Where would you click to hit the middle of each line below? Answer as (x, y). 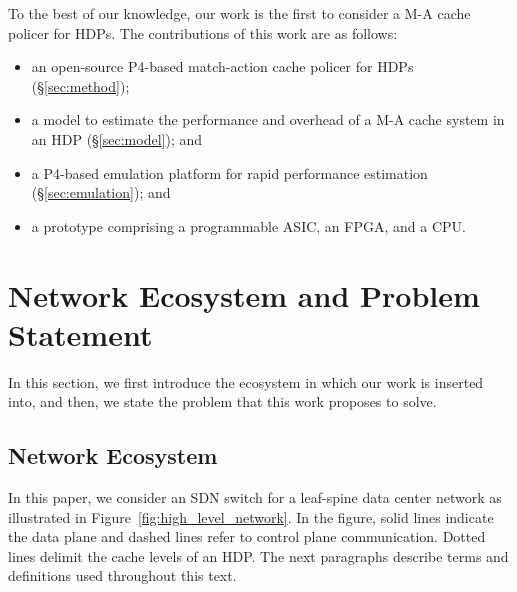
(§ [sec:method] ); (80, 85)
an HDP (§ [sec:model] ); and (117, 138)
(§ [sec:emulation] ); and (101, 192)
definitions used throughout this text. (122, 575)
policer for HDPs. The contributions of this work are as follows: (203, 32)
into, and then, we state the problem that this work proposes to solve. (222, 401)
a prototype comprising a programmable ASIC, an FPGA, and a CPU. (248, 225)
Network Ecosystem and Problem (244, 294)
